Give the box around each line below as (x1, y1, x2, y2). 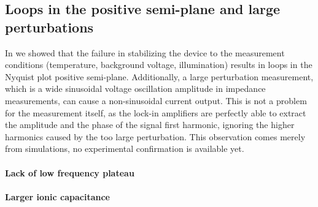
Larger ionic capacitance (5, 190, 110, 203)
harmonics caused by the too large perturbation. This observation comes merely (5, 130, 306, 143)
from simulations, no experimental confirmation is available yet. (5, 142, 244, 155)
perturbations (5, 17, 94, 36)
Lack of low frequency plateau (5, 166, 134, 179)
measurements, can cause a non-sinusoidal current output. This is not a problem (5, 94, 307, 107)
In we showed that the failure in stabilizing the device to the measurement (5, 46, 285, 59)
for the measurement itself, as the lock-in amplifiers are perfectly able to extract (5, 106, 306, 119)
